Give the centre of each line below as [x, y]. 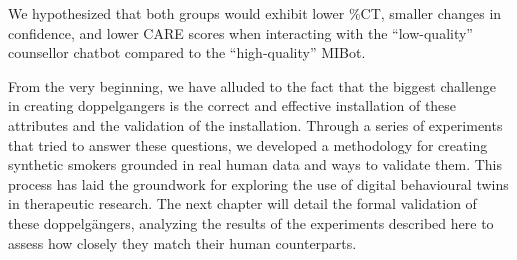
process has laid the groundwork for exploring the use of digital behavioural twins [258, 183]
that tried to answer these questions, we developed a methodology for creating [248, 144]
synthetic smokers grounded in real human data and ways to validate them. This [255, 164]
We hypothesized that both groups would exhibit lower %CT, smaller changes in [255, 13]
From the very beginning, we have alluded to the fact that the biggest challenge [252, 85]
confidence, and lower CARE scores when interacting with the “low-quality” [240, 32]
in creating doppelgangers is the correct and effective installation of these [232, 105]
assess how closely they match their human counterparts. [182, 242]
